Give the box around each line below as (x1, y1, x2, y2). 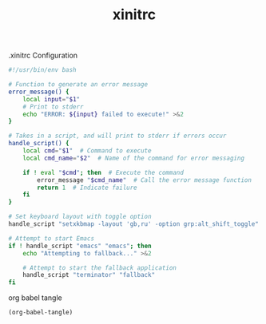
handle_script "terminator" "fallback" (22, 271, 156, 279)
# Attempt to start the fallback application (22, 263, 177, 272)
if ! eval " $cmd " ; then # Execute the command (22, 168, 184, 176)
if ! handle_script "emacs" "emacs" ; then (8, 242, 152, 250)
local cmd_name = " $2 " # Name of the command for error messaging (22, 154, 245, 162)
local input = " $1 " (22, 95, 81, 103)
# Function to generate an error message (8, 81, 149, 89)
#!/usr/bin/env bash (8, 66, 77, 74)
